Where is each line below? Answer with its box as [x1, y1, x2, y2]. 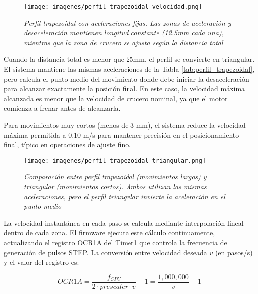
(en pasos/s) [215, 247, 253, 257]
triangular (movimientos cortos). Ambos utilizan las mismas [24, 181, 207, 192]
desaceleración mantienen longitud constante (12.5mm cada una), [24, 27, 224, 38]
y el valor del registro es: [4, 257, 79, 267]
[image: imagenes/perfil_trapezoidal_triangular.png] [24, 157, 206, 164]
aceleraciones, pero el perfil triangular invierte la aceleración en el [24, 191, 225, 201]
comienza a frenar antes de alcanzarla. [4, 103, 121, 113]
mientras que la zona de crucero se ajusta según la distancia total [24, 37, 223, 47]
